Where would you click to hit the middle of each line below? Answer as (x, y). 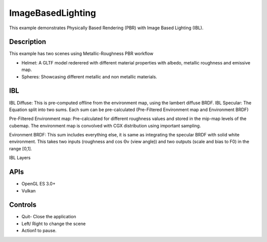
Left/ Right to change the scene (54, 224)
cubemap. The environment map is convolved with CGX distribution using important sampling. (105, 125)
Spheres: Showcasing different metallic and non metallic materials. (89, 76)
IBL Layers (20, 158)
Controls (23, 205)
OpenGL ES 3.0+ (39, 184)
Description (28, 42)
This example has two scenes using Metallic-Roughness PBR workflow (81, 54)
